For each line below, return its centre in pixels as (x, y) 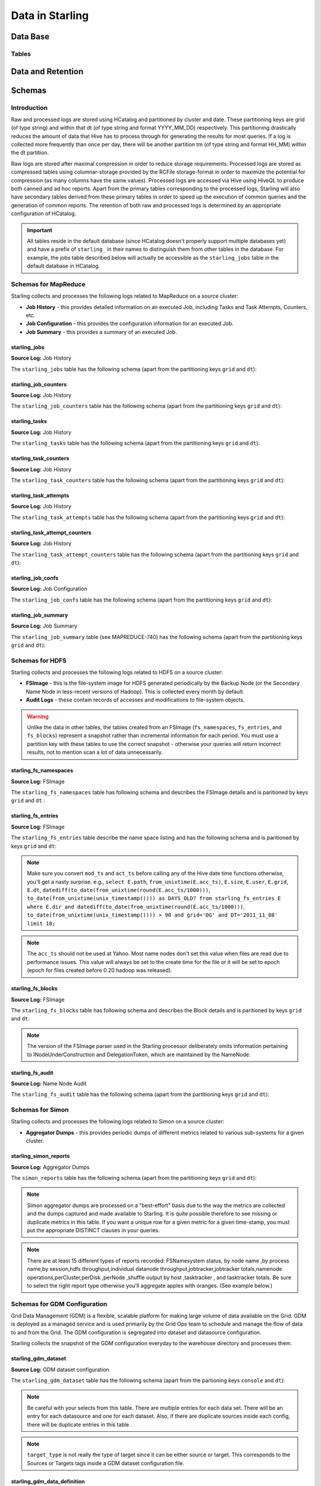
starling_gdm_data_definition (48, 1481)
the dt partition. (30, 153)
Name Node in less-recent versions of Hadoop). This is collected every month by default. (135, 691)
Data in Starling (50, 15)
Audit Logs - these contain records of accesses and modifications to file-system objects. (135, 700)
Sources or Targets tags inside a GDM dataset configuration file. (106, 1463)
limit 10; (41, 923)
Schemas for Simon (40, 1110)
